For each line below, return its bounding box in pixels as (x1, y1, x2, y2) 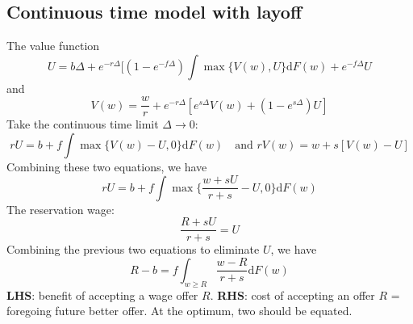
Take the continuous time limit (6, 116, 159, 133)
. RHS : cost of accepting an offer (210, 286, 375, 303)
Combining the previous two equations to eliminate (6, 241, 260, 258)
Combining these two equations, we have (6, 158, 207, 175)
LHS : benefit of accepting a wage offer (6, 286, 198, 303)
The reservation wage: (6, 200, 115, 217)
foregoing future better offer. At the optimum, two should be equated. (6, 302, 353, 319)
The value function (6, 37, 100, 54)
